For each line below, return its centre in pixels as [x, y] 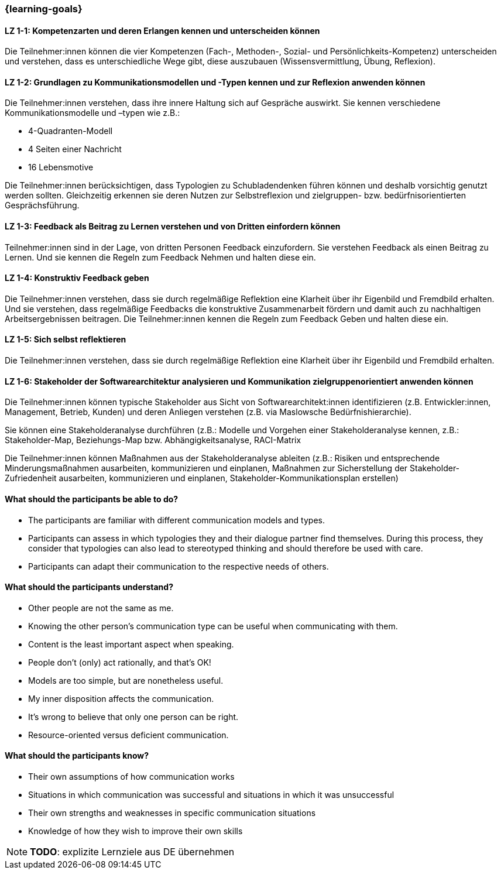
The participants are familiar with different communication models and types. [177, 520]
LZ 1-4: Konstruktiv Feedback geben [77, 278]
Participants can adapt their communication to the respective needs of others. [179, 566]
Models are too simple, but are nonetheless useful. [126, 680]
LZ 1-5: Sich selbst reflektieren [66, 340]
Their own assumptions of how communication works [131, 776]
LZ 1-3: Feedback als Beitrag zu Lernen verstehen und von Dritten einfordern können [173, 227]
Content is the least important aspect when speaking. [131, 644]
